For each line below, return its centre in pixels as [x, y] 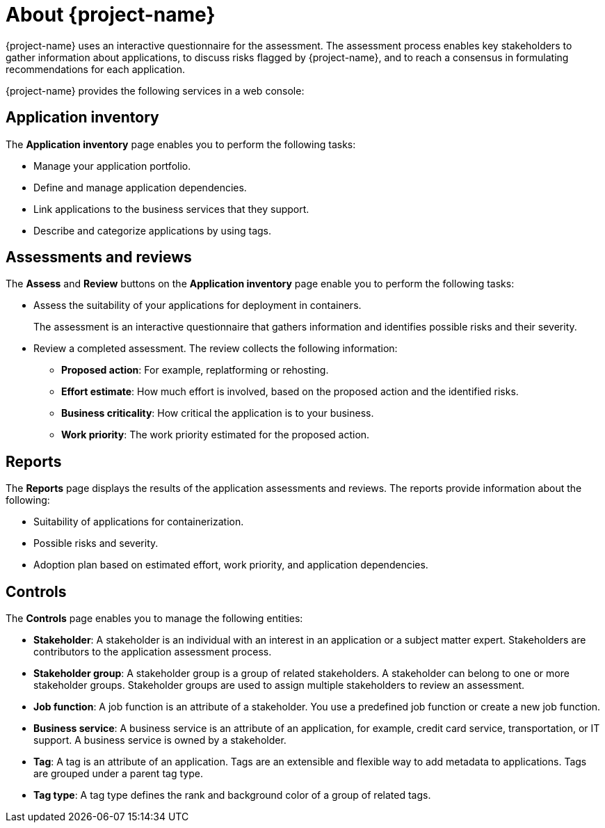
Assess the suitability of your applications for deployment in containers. [197, 305]
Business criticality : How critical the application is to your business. [218, 413]
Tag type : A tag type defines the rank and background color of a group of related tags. [232, 795]
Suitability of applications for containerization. [139, 522]
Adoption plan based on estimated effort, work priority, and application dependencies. [231, 565]
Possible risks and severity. [96, 543]
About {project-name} [111, 15]
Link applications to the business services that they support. [171, 209]
